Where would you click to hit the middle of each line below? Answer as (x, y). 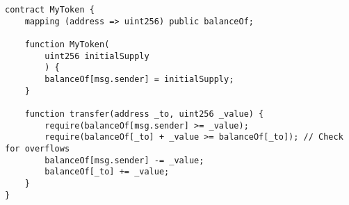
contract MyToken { (50, 10)
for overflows (38, 148)
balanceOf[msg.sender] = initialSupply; (139, 79)
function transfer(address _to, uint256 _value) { (144, 114)
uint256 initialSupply (97, 56)
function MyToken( (67, 44)
